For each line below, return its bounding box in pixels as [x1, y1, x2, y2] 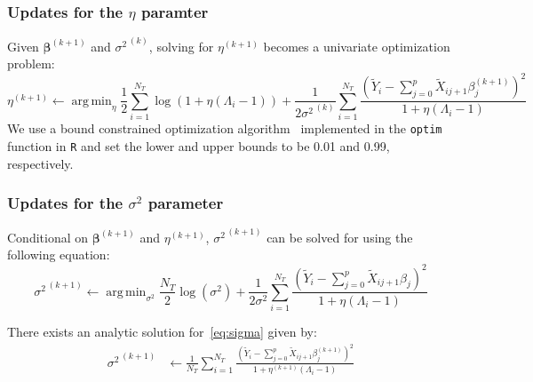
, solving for [148, 36, 214, 55]
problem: [7, 54, 55, 73]
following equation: [7, 245, 110, 264]
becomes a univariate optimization [263, 36, 450, 55]
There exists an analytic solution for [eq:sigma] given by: [7, 322, 317, 341]
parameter [147, 192, 224, 214]
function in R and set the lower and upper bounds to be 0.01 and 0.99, [7, 136, 390, 155]
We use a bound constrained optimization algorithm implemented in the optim [7, 119, 442, 138]
